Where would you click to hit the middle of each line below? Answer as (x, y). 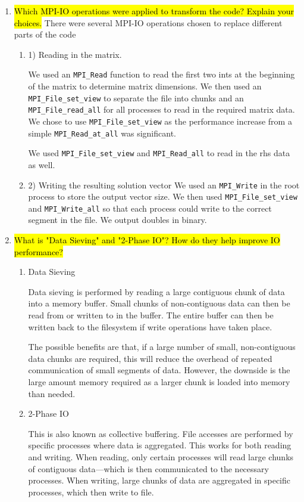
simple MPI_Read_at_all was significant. (102, 133)
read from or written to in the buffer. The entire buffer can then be (151, 315)
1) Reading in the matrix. (75, 54)
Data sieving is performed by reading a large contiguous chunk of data (156, 291)
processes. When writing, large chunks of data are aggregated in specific (159, 480)
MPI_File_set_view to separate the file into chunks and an (136, 97)
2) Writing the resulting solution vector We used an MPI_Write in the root (164, 185)
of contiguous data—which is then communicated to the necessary (148, 468)
